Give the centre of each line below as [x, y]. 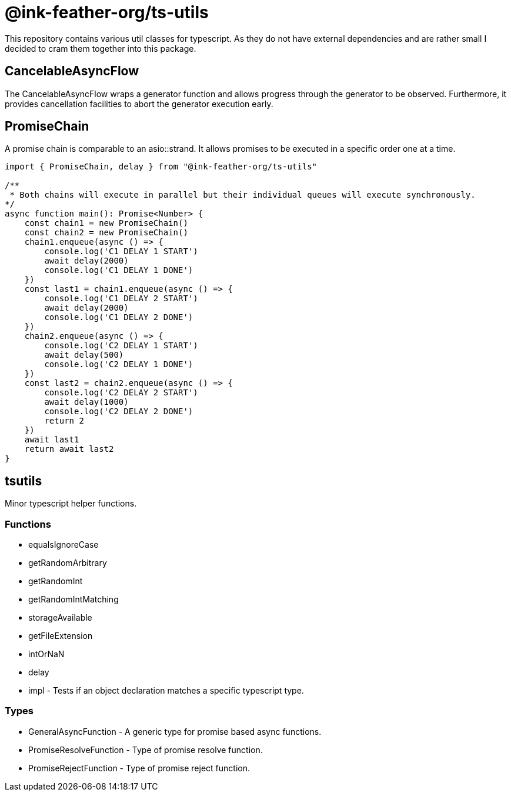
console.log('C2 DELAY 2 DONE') [119, 412]
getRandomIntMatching [74, 600]
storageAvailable [60, 618]
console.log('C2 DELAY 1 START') [121, 346]
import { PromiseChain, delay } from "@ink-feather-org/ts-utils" [161, 167]
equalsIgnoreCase [64, 545]
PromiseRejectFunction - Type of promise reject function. [139, 768]
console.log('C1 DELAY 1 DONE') [119, 270]
